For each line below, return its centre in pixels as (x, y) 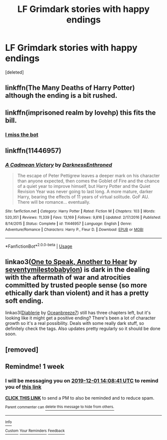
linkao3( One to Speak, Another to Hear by (71, 262)
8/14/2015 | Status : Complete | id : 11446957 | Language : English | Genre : (69, 223)
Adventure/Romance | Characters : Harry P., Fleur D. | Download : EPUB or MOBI (74, 230)
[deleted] (14, 72)
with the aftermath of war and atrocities (68, 277)
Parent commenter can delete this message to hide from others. (60, 407)
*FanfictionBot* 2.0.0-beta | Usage (39, 246)
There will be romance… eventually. (54, 202)
